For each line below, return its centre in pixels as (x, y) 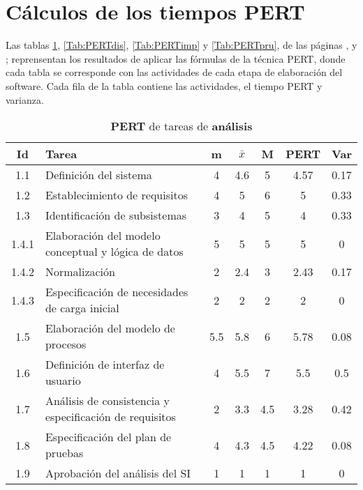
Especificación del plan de (108, 437)
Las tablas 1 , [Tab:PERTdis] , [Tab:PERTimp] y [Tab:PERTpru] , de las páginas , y (181, 45)
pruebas (64, 453)
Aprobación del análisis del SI (118, 473)
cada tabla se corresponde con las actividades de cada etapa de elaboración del (174, 72)
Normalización (80, 272)
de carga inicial (82, 308)
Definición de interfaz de (105, 365)
